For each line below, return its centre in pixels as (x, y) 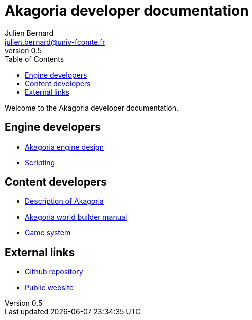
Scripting (40, 162)
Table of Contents (34, 59)
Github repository (54, 272)
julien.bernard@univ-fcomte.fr (55, 42)
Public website (49, 288)
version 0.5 (23, 50)
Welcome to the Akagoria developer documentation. (92, 108)
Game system (48, 233)
